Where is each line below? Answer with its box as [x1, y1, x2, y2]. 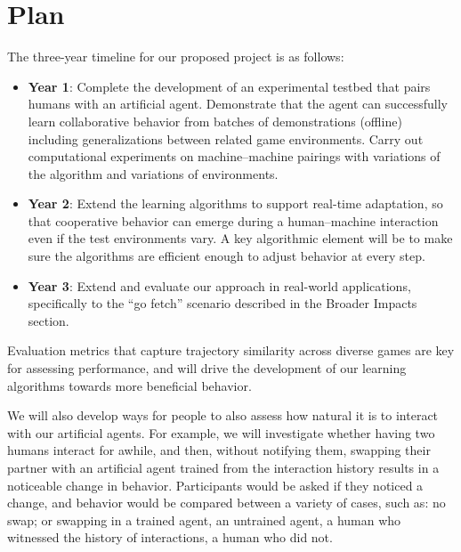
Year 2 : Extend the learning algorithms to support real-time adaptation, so [28, 194, 443, 213]
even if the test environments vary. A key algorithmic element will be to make [28, 229, 453, 248]
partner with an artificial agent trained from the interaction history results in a [7, 459, 440, 476]
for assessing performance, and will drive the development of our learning [7, 359, 407, 377]
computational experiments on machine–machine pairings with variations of [28, 147, 441, 166]
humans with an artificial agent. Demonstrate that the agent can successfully [28, 94, 448, 113]
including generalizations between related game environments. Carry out [28, 129, 424, 148]
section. [28, 311, 69, 329]
